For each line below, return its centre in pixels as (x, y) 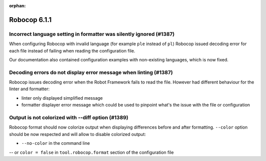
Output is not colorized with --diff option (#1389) (69, 118)
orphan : (17, 6)
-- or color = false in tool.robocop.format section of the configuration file (92, 152)
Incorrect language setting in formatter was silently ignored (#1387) (92, 34)
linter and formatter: (29, 89)
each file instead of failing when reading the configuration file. (72, 51)
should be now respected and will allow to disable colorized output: (78, 134)
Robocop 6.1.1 (30, 20)
